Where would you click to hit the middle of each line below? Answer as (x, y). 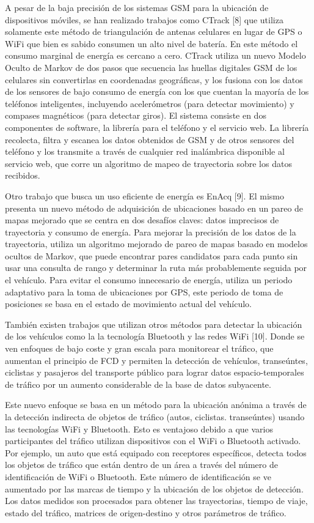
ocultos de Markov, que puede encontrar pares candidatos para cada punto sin (152, 255)
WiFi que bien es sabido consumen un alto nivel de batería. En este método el (152, 43)
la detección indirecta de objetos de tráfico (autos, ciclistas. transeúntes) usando (155, 417)
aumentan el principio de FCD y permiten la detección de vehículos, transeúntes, (156, 360)
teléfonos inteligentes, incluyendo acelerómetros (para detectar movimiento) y (150, 103)
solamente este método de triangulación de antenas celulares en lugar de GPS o (154, 32)
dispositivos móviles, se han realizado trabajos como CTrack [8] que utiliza (144, 19)
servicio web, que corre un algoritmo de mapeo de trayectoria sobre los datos (148, 163)
